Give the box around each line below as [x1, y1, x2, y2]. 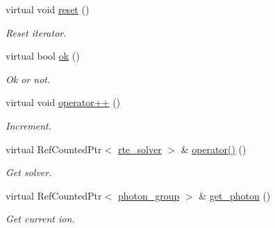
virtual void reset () [6, 2, 90, 16]
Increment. [6, 118, 52, 132]
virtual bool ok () [6, 49, 80, 63]
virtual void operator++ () [6, 95, 121, 109]
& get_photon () [199, 188, 271, 202]
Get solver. [6, 165, 52, 179]
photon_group [117, 188, 180, 202]
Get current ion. [6, 211, 75, 226]
